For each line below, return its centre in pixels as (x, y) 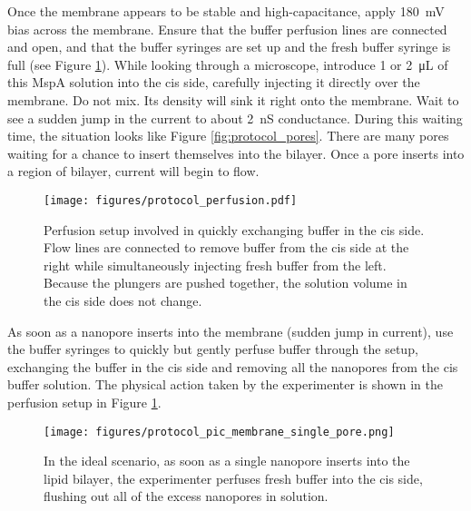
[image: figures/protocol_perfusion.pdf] (171, 200)
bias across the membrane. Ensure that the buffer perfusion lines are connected (227, 29)
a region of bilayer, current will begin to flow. (133, 171)
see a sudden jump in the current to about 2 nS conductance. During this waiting (235, 118)
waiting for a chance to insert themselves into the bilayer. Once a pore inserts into (236, 153)
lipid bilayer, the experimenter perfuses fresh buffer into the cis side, (233, 478)
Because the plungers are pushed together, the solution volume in (226, 283)
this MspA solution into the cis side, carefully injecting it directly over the (214, 82)
